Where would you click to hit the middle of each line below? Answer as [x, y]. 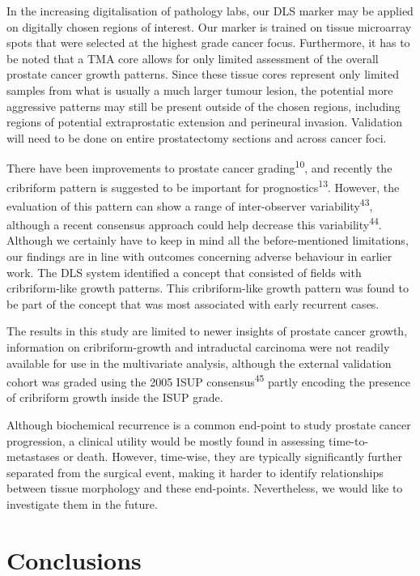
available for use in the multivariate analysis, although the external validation [199, 363]
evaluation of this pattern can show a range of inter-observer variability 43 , [190, 204]
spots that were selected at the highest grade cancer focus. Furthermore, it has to [208, 43]
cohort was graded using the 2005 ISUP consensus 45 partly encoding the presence [208, 380]
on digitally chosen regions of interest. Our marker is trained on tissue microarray [209, 26]
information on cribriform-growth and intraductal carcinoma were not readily [198, 346]
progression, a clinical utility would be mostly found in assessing [166, 440]
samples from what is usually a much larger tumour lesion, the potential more [200, 90]
